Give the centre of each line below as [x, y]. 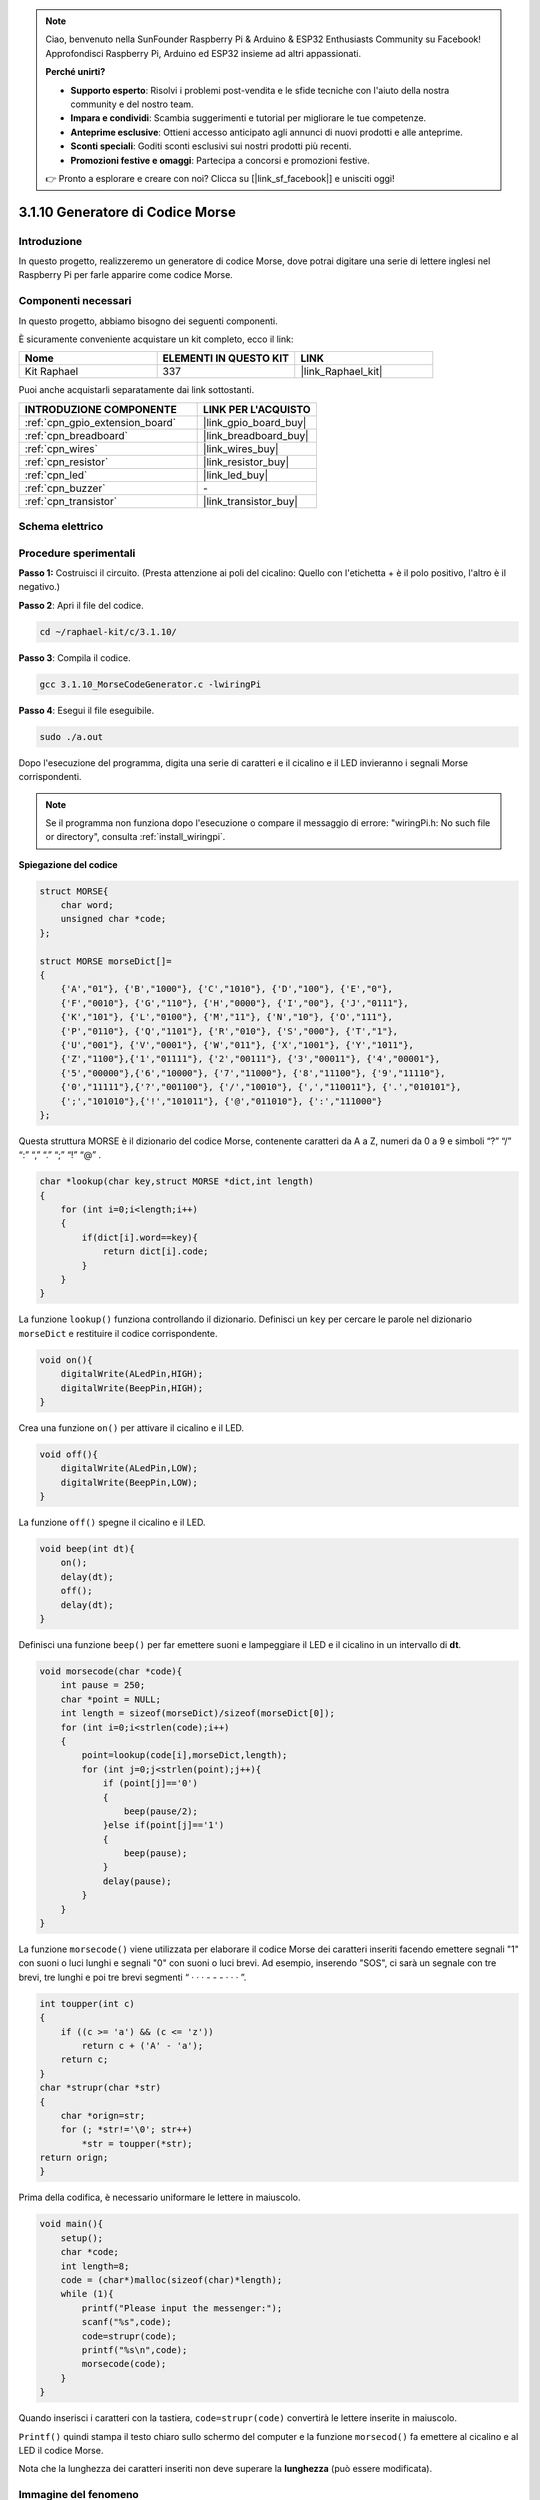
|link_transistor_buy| [251, 501]
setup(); [82, 2238]
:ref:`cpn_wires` [61, 448]
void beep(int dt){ [87, 1549]
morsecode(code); [124, 2364]
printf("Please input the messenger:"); [182, 2308]
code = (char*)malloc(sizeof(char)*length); [171, 2280]
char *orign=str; [103, 2115]
